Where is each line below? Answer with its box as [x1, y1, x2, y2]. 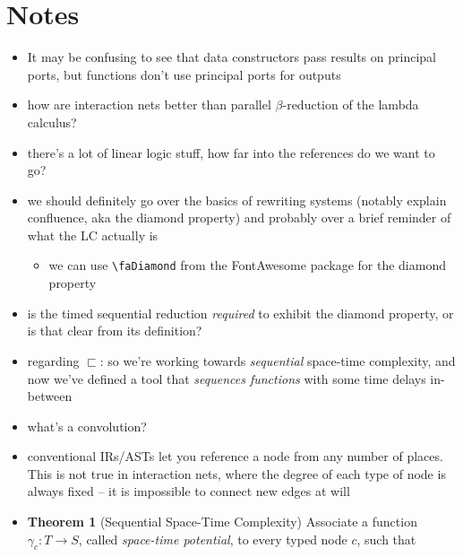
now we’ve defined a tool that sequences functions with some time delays [27, 369, 426, 387]
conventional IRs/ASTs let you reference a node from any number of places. [27, 447, 443, 466]
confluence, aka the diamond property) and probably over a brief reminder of [27, 208, 451, 227]
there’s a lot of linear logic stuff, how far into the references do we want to [27, 143, 435, 161]
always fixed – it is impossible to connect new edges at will [27, 482, 350, 500]
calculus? [27, 112, 77, 131]
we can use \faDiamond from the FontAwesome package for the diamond [48, 256, 446, 274]
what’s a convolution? [27, 416, 147, 435]
